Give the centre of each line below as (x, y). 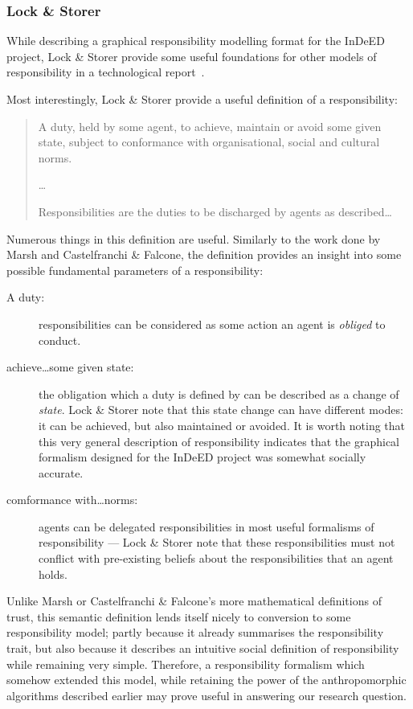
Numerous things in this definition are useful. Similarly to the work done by (194, 238)
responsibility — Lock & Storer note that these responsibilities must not (217, 542)
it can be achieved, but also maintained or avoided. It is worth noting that (222, 425)
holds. (53, 574)
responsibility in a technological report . (106, 72)
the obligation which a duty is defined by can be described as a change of (219, 393)
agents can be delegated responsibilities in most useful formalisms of (206, 526)
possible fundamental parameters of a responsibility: (135, 270)
